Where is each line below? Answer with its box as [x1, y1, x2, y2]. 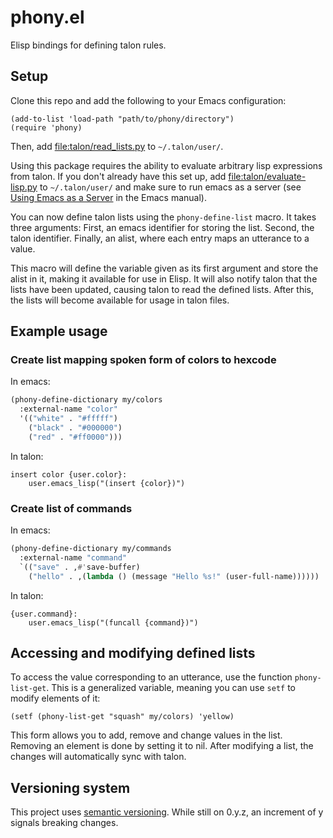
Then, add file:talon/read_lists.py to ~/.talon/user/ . [10, 140, 224, 152]
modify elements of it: [10, 692, 101, 705]
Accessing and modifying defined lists [10, 645, 256, 661]
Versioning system [10, 779, 131, 796]
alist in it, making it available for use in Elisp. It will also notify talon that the [10, 272, 318, 285]
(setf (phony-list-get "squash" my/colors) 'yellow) [10, 712, 235, 722]
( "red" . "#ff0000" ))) [28, 432, 123, 442]
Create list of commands [10, 501, 133, 515]
